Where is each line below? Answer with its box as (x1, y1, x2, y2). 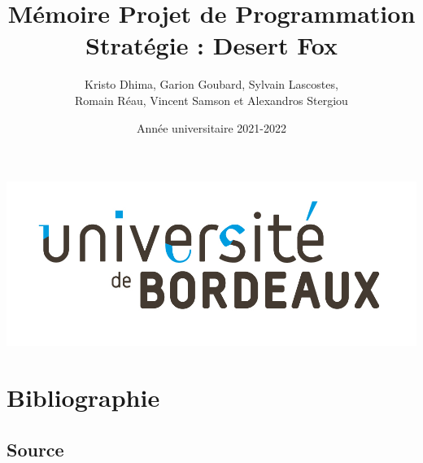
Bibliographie (7, 381, 160, 414)
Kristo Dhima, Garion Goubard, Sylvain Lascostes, (85, 76, 338, 93)
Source (7, 436, 64, 461)
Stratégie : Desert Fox (85, 28, 338, 62)
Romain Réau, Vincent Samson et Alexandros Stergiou (75, 91, 348, 108)
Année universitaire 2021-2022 (136, 119, 287, 136)
